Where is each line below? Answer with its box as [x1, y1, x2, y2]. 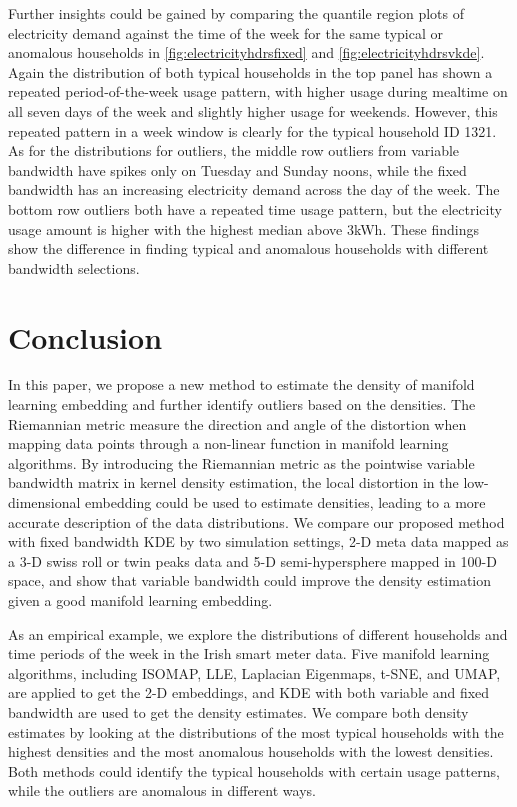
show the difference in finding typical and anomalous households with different [8, 238, 489, 259]
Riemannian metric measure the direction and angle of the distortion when [8, 413, 467, 434]
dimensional [8, 492, 81, 512]
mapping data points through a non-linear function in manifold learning [8, 433, 449, 454]
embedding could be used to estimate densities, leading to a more [85, 492, 486, 512]
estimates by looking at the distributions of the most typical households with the [8, 721, 504, 742]
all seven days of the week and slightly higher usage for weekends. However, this [8, 100, 498, 121]
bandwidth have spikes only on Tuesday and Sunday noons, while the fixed [8, 159, 467, 180]
